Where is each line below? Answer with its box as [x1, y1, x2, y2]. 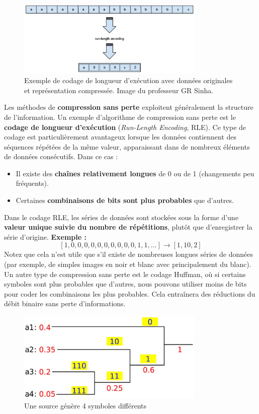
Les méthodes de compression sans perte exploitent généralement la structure [4, 102, 253, 112]
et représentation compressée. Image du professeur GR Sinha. [24, 85, 214, 95]
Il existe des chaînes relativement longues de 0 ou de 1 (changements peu [16, 168, 254, 178]
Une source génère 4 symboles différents [24, 400, 147, 410]
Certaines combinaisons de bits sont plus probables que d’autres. [16, 195, 234, 205]
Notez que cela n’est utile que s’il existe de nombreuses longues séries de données [4, 249, 253, 259]
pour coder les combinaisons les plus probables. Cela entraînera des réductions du [4, 288, 255, 299]
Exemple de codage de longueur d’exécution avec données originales [24, 75, 233, 86]
